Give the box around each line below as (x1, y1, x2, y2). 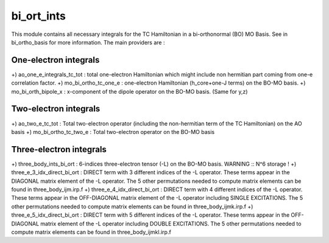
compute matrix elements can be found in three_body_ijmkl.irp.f (11, 228, 172, 236)
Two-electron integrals (11, 104, 101, 114)
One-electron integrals (11, 55, 100, 65)
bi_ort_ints (11, 9, 66, 23)
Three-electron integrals (11, 144, 107, 155)
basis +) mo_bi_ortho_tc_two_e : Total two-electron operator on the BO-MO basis (11, 128, 215, 135)
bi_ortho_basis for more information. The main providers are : (11, 38, 165, 46)
